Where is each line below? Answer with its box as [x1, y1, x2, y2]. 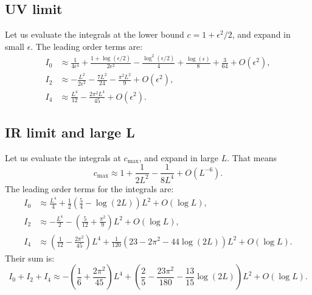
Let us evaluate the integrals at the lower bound [5, 28, 184, 41]
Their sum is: [5, 251, 55, 264]
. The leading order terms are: [30, 40, 143, 52]
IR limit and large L [5, 122, 135, 141]
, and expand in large [139, 151, 219, 164]
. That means [227, 151, 277, 164]
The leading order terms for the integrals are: [5, 182, 174, 195]
